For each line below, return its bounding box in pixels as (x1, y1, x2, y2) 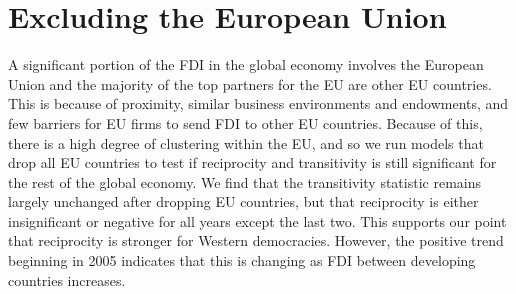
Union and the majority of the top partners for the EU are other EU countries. (8, 73, 492, 94)
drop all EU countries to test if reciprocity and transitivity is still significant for (8, 152, 497, 173)
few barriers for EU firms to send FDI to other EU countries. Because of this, (8, 112, 483, 133)
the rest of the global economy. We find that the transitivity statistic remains (8, 171, 482, 192)
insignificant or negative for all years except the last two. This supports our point (8, 210, 507, 231)
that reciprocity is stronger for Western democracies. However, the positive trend (8, 230, 504, 251)
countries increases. (8, 269, 126, 290)
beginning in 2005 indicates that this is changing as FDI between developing (8, 250, 476, 271)
